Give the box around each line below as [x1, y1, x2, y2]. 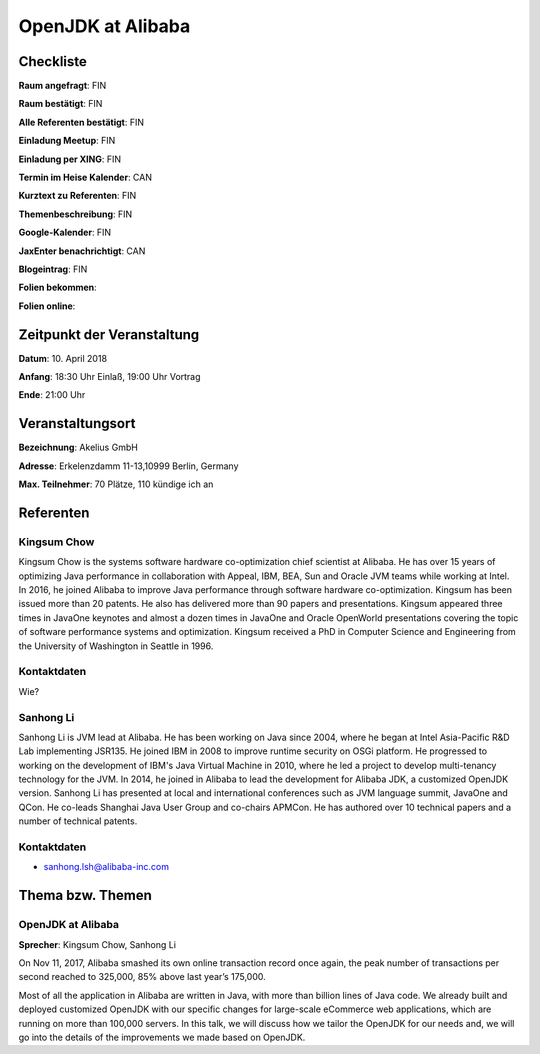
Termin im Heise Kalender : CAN [18, 171, 153, 184]
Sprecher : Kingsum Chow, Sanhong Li [18, 938, 177, 950]
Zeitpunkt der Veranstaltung [18, 326, 200, 343]
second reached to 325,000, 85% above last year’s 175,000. [18, 971, 267, 983]
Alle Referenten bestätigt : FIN [18, 116, 145, 128]
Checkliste [18, 53, 87, 70]
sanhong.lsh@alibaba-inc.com [43, 861, 170, 873]
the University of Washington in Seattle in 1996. [18, 640, 214, 652]
